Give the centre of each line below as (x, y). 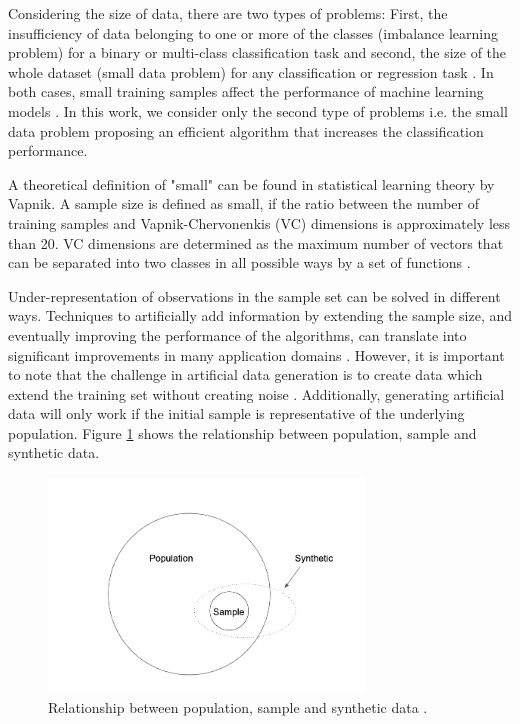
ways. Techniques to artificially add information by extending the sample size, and (260, 315)
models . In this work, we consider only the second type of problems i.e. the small (258, 110)
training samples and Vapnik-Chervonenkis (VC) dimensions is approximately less (259, 222)
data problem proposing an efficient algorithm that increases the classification (246, 130)
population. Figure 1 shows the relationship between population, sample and (242, 432)
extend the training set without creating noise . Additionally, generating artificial (256, 393)
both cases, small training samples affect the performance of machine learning (246, 91)
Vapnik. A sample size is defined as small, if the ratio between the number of (243, 203)
